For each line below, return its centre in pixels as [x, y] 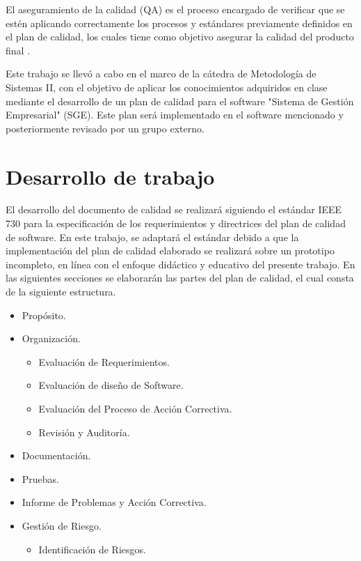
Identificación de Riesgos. [92, 549]
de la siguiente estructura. [61, 292]
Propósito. [44, 315]
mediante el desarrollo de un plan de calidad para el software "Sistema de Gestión [180, 101]
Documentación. [56, 455]
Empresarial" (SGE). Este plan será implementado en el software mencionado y [175, 115]
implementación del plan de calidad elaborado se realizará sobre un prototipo [170, 251]
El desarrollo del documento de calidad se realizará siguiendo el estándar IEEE [174, 209]
